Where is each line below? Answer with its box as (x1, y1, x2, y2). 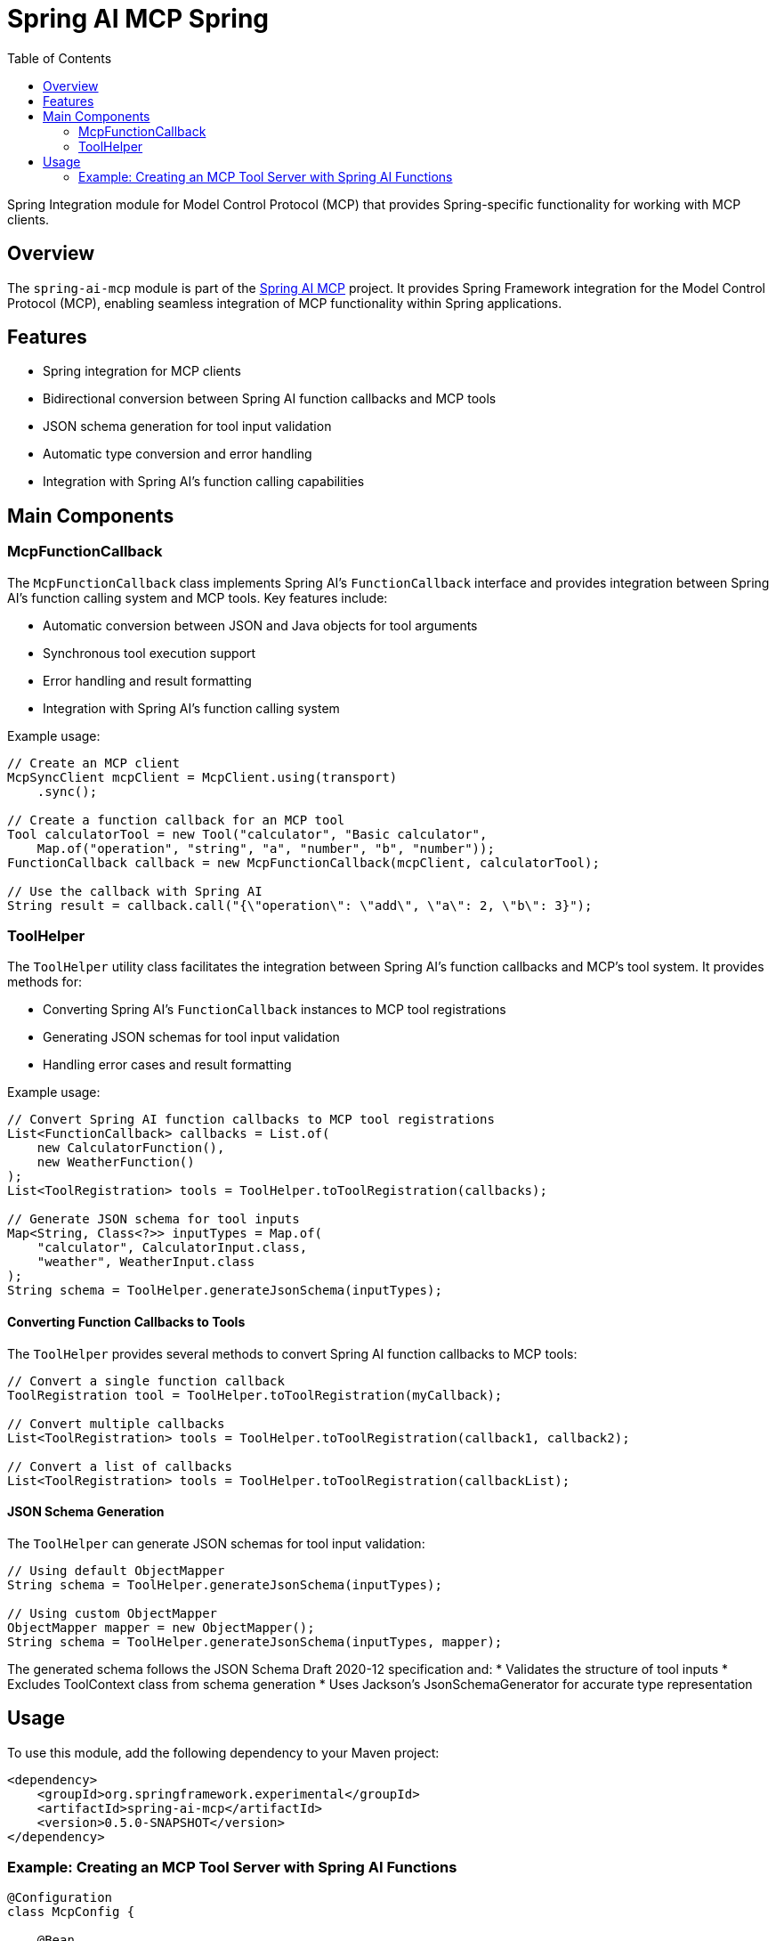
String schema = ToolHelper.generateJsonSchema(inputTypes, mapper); (7, 1634, 503, 1649)
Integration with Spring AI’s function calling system (43, 700, 340, 716)
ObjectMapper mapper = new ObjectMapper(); (7, 1620, 315, 1635)
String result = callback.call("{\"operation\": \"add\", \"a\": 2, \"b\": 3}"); (7, 897, 593, 913)
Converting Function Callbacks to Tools (7, 1314, 246, 1330)
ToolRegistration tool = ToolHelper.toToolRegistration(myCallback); (7, 1387, 503, 1402)
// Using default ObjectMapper (7, 1563, 225, 1578)
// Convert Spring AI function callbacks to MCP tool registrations (7, 1112, 495, 1127)
